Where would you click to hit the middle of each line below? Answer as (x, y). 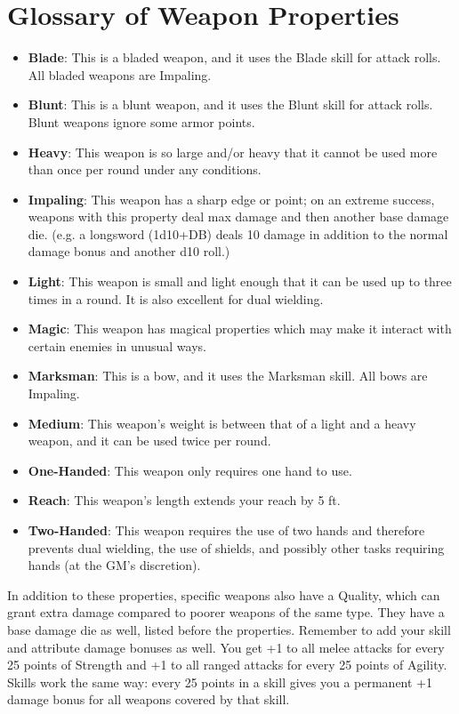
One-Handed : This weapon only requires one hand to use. (190, 470)
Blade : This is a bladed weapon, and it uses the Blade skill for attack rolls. (234, 57)
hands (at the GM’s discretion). (114, 565)
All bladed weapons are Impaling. (120, 74)
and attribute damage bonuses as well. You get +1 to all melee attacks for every (226, 647)
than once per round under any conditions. (145, 169)
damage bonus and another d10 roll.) (129, 251)
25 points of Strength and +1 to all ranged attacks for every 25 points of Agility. (227, 665)
